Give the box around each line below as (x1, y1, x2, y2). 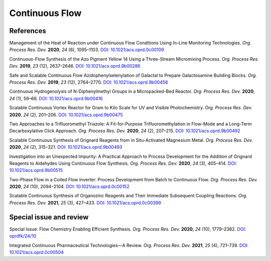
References (9, 27, 46, 35)
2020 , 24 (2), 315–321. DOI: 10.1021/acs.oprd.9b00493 (9, 144, 122, 150)
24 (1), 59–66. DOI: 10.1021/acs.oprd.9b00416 (9, 95, 103, 101)
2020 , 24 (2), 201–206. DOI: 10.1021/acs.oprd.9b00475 (9, 112, 123, 118)
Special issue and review (9, 213, 89, 221)
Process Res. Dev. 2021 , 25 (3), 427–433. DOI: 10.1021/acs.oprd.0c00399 (9, 199, 162, 205)
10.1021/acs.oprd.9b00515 (9, 167, 63, 173)
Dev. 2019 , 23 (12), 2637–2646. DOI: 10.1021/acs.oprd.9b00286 (9, 63, 141, 69)
